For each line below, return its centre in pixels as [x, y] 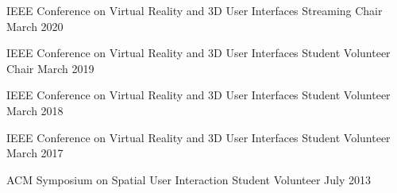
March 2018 [35, 110]
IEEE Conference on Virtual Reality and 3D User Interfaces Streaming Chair [195, 10]
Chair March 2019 [50, 68]
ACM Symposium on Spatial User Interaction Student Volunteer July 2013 [189, 179]
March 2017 [35, 153]
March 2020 [35, 26]
